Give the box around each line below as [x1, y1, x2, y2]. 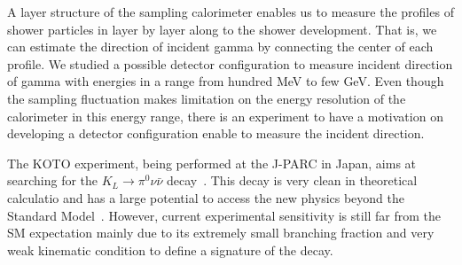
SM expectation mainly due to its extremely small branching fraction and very [7, 223, 435, 242]
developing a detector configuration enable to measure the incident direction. [7, 124, 425, 143]
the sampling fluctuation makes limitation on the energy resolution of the [7, 89, 406, 107]
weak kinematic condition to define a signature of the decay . [7, 240, 333, 259]
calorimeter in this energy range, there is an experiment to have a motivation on [7, 106, 443, 125]
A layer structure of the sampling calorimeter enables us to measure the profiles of [7, 3, 454, 20]
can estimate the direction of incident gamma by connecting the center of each [7, 37, 434, 56]
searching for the [7, 171, 98, 190]
